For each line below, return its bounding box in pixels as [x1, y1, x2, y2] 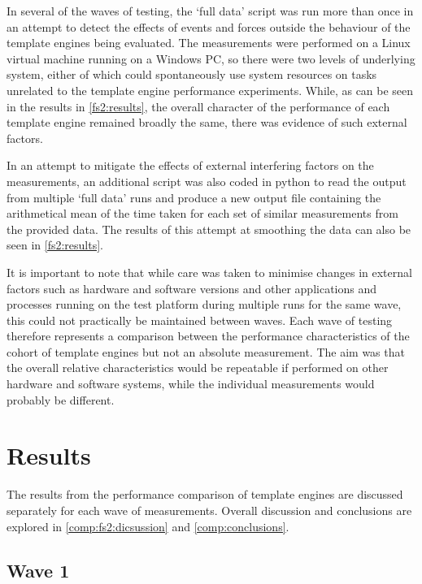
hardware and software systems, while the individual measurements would [7, 375, 375, 392]
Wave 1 [7, 557, 70, 582]
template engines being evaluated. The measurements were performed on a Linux [7, 34, 411, 51]
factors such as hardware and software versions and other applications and [7, 279, 376, 296]
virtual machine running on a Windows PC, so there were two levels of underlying [7, 50, 415, 67]
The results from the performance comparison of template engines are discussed [7, 486, 403, 503]
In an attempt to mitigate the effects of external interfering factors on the [7, 157, 374, 174]
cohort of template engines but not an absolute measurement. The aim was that [7, 343, 405, 360]
